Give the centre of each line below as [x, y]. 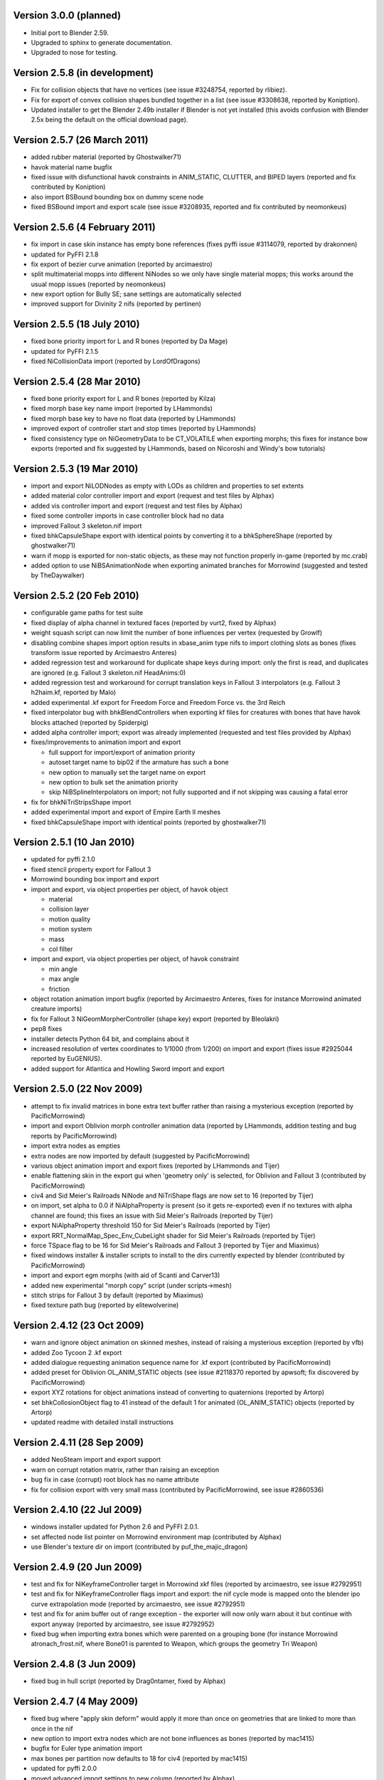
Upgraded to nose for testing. [74, 53]
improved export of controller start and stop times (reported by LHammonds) [143, 429]
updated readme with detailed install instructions [102, 1422]
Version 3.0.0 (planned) [67, 15]
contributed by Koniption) [68, 187]
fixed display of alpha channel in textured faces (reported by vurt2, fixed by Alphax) [154, 622]
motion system [70, 929]
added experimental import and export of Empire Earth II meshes [126, 812]
